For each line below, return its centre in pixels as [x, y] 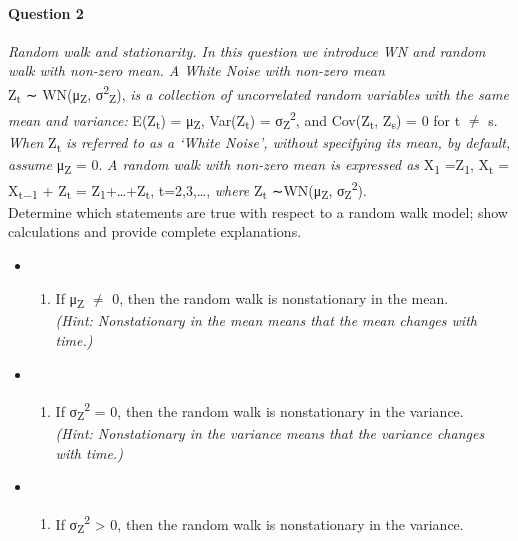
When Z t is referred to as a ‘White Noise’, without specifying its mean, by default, [259, 143]
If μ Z [70, 300]
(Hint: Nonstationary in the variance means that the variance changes [270, 433]
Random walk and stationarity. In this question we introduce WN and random [247, 50]
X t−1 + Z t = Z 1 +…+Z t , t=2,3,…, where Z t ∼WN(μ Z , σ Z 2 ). [187, 189]
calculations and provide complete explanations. [155, 231]
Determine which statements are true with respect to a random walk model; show [258, 211]
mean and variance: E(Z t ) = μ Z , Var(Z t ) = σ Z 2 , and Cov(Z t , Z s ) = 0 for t [234, 119]
